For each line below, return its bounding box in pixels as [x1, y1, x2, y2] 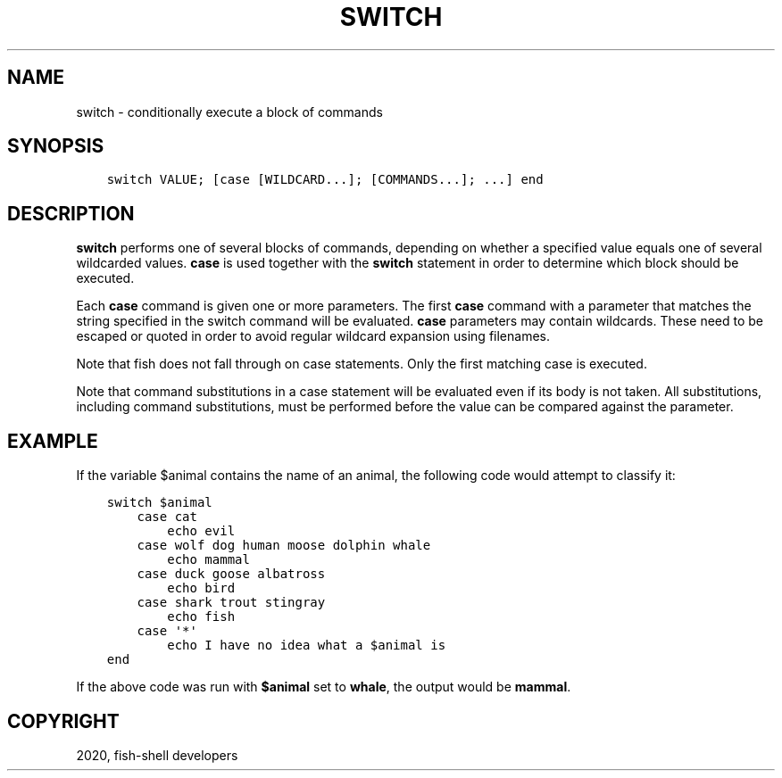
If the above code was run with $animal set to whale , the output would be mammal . [76, 679, 571, 695]
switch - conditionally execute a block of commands [76, 103, 383, 120]
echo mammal [167, 552, 250, 567]
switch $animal [106, 495, 212, 510]
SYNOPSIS [7, 135, 104, 158]
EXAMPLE [7, 429, 98, 452]
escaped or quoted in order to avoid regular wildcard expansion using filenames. [76, 328, 550, 344]
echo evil [167, 524, 236, 539]
